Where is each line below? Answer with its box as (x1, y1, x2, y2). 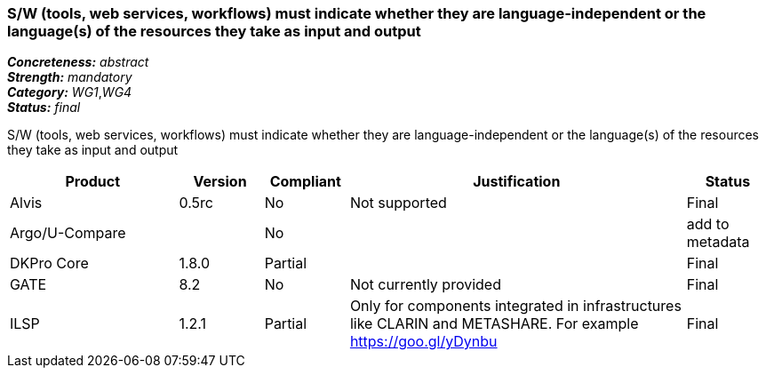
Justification (473, 172, 561, 191)
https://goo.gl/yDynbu (349, 332, 498, 351)
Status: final (7, 100, 81, 116)
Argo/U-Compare (10, 224, 126, 243)
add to (686, 215, 730, 234)
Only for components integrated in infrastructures (349, 297, 682, 315)
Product (65, 172, 121, 191)
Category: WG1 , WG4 (7, 84, 132, 100)
